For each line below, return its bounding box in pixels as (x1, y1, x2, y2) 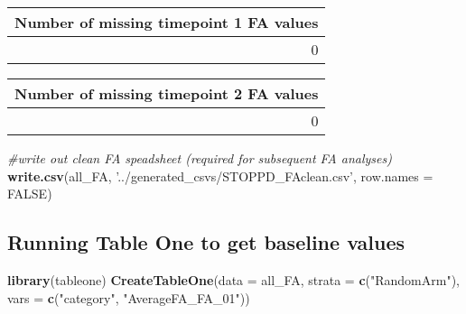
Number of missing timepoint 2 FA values (14, 83, 319, 104)
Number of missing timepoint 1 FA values (14, 12, 319, 32)
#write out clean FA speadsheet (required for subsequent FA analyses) (7, 149, 392, 167)
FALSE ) (7, 184, 52, 203)
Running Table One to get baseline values (7, 228, 405, 256)
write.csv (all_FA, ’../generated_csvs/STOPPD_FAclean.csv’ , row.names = (7, 166, 433, 185)
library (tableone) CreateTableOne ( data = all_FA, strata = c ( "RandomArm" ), (7, 270, 460, 289)
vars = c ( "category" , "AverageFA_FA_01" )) (7, 288, 250, 307)
